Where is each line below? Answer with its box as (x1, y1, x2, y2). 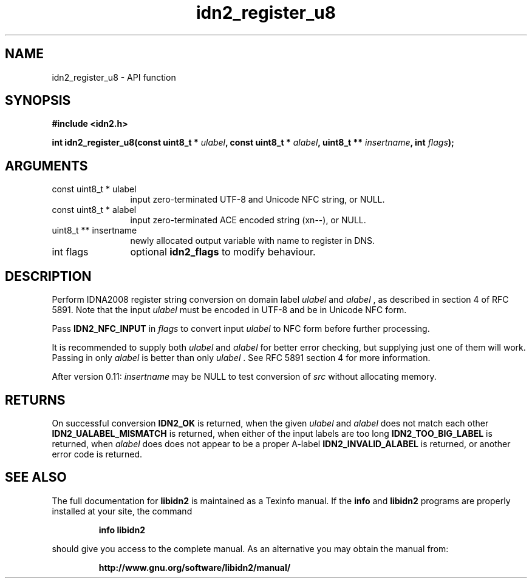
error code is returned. (52, 448, 143, 459)
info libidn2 (98, 524, 146, 535)
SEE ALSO (5, 470, 67, 485)
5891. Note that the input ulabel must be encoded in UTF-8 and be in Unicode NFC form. (52, 305, 407, 315)
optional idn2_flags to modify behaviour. (130, 246, 316, 258)
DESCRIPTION (5, 268, 92, 284)
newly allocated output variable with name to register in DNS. (130, 235, 375, 246)
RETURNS (5, 392, 66, 408)
